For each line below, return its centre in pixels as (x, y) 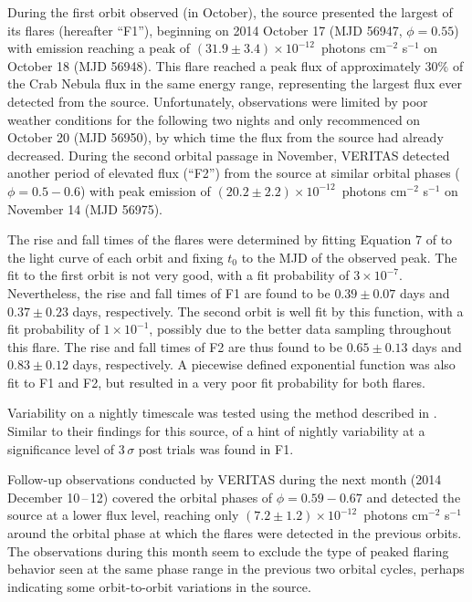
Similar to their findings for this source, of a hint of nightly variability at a (216, 431)
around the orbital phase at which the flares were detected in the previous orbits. (235, 533)
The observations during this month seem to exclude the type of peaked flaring (228, 550)
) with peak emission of (145, 190)
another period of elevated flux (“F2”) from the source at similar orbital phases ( (234, 173)
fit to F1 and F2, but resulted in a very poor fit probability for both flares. (216, 382)
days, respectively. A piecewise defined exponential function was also (264, 364)
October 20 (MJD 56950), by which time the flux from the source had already (226, 137)
